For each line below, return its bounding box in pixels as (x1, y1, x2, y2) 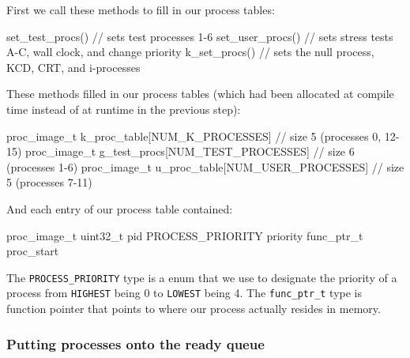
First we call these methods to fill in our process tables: (6, 2, 275, 17)
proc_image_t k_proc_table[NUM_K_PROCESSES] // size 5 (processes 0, (6, 127, 382, 144)
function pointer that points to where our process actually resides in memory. (6, 300, 381, 317)
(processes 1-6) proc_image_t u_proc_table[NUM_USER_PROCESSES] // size (6, 158, 404, 175)
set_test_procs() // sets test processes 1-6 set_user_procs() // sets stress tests (6, 28, 393, 44)
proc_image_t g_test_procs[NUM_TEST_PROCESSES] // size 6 (25, 143, 355, 160)
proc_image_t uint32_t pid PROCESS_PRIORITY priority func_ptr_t (6, 227, 363, 243)
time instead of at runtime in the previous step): (6, 100, 241, 117)
